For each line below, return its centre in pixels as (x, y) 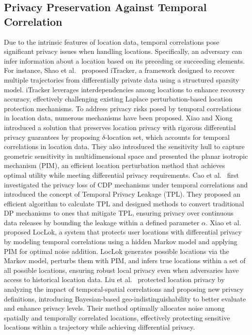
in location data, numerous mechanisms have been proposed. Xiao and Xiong (118, 118)
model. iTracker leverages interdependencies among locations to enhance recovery (125, 89)
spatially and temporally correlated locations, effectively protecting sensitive (117, 317)
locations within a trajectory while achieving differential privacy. (100, 327)
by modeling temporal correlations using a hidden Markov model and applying (121, 242)
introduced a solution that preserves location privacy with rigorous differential (120, 127)
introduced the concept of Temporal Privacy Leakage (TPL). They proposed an (122, 194)
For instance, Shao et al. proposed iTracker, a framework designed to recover (119, 70)
